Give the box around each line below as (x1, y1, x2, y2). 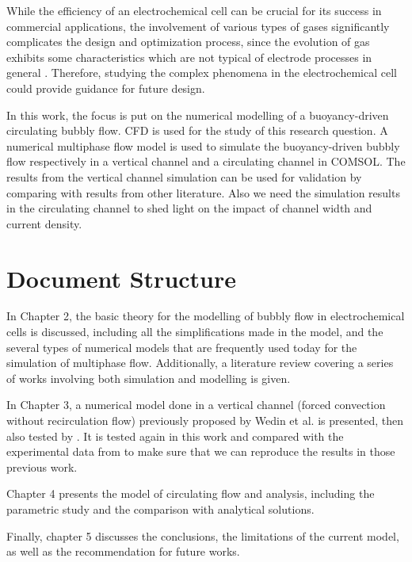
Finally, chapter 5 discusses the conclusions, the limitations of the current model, (6, 527, 399, 544)
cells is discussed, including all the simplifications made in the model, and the (6, 323, 383, 340)
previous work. (6, 458, 78, 475)
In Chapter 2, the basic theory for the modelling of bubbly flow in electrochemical (6, 308, 405, 324)
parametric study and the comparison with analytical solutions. (6, 500, 315, 517)
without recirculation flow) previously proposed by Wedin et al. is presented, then (6, 412, 404, 428)
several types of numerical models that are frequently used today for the (6, 338, 357, 355)
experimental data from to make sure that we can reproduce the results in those (6, 443, 395, 460)
